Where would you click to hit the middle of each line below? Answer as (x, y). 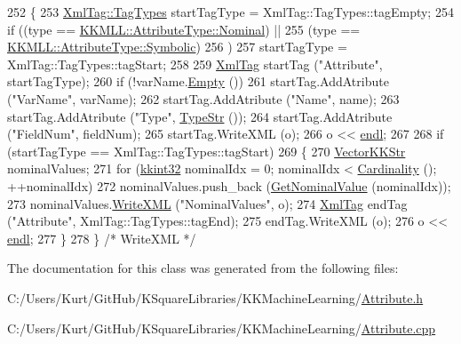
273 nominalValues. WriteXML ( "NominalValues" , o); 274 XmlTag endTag (207, 203)
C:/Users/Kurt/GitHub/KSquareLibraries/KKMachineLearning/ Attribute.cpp (222, 328)
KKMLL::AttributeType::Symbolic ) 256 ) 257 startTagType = (177, 47)
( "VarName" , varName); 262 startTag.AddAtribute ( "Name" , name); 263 (203, 98)
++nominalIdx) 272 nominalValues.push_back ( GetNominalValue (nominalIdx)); (229, 185)
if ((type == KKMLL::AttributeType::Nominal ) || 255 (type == (184, 29)
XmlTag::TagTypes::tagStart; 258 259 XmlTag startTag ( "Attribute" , (195, 64)
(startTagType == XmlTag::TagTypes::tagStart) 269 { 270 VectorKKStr (207, 151)
